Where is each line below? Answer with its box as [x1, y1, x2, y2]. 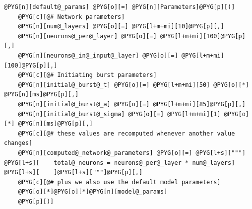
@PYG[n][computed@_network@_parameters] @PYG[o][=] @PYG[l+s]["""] [18, 149, 246, 156]
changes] [4, 139, 33, 147]
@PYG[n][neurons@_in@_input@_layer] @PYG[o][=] [18, 52, 178, 59]
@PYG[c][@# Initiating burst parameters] [18, 71, 157, 79]
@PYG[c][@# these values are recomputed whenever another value [18, 130, 235, 137]
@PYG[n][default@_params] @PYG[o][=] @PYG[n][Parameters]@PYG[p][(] [4, 3, 235, 10]
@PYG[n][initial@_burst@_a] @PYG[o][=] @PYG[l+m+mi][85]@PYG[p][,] [18, 100, 246, 108]
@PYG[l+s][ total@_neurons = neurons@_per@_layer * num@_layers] [4, 159, 235, 166]
